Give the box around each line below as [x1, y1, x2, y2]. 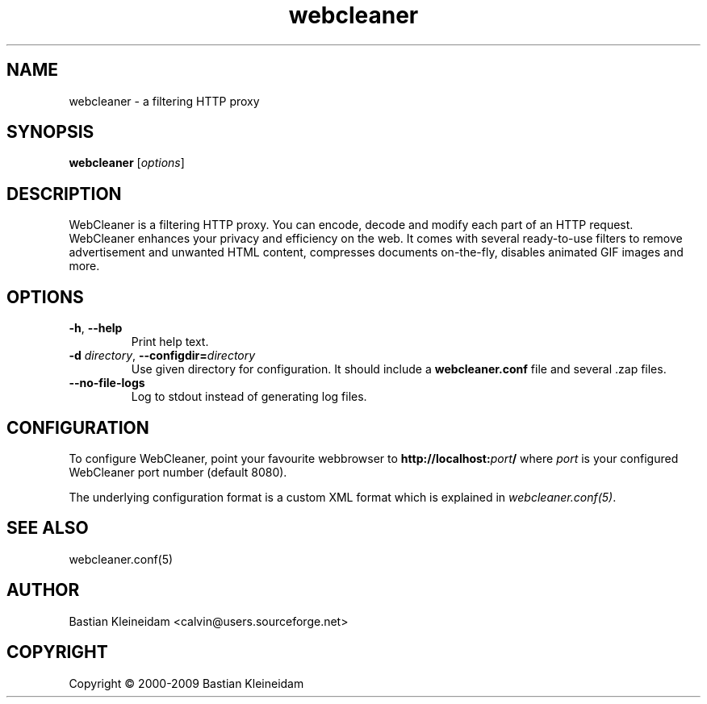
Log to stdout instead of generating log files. [131, 389, 367, 404]
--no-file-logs [69, 376, 145, 390]
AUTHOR [6, 580, 80, 601]
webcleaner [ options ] [69, 156, 185, 170]
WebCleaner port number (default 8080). [69, 464, 287, 479]
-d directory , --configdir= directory [69, 348, 256, 363]
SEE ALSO [6, 518, 89, 539]
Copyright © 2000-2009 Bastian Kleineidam [69, 676, 304, 690]
